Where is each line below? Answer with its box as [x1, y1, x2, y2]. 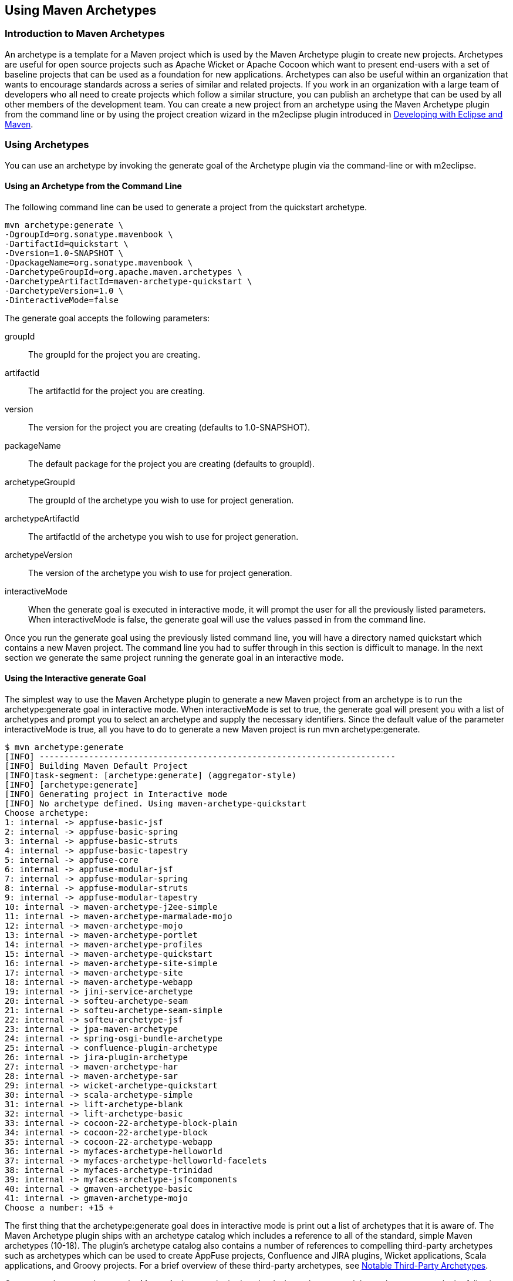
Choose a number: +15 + [5, 1202, 114, 1212]
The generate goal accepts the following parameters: [5, 312, 210, 323]
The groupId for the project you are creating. [28, 349, 201, 359]
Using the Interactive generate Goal [5, 673, 146, 684]
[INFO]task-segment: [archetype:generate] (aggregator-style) [5, 770, 297, 780]
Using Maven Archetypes [5, 3, 157, 18]
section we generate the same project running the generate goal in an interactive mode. [5, 652, 344, 663]
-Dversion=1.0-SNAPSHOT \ [5, 248, 124, 258]
